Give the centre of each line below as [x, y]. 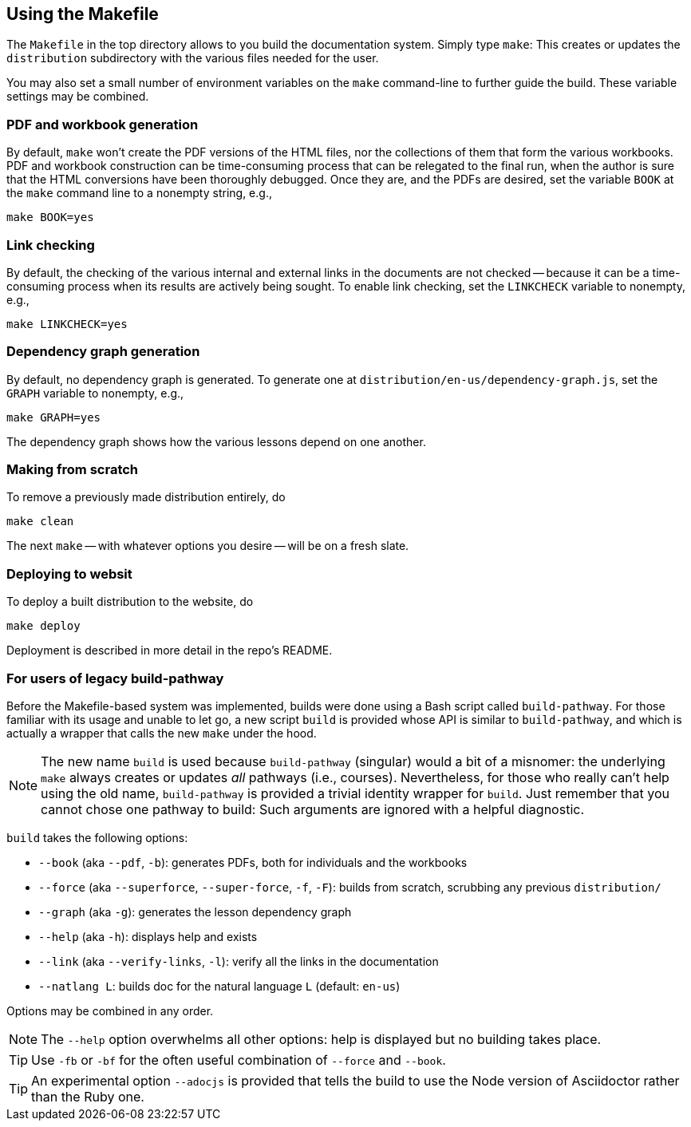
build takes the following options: [97, 837]
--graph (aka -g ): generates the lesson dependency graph [195, 911]
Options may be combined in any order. [110, 1010]
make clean [40, 522]
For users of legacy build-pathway [115, 678]
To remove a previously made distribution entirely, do [146, 497]
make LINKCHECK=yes [67, 324]
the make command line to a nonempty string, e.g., [139, 193]
